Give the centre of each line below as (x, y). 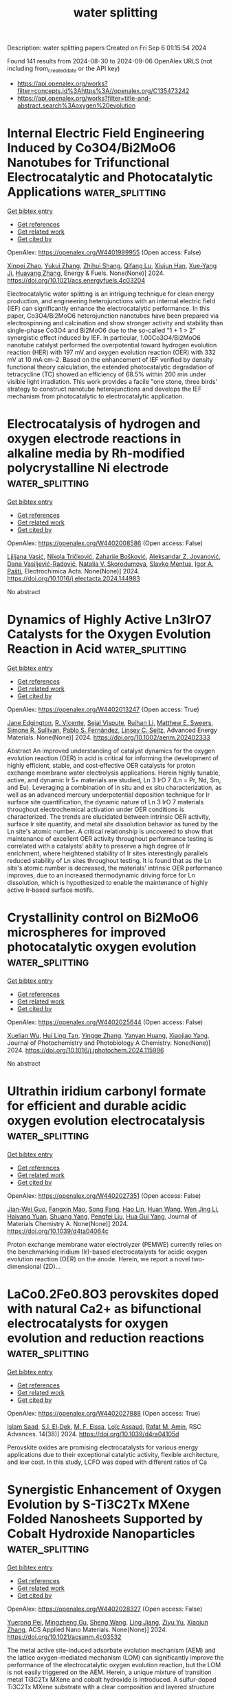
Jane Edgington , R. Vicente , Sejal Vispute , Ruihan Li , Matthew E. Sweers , (110, 722)
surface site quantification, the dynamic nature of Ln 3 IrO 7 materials (106, 802)
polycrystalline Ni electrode (88, 468)
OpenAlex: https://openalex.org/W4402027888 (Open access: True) (104, 1413)
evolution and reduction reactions (106, 1338)
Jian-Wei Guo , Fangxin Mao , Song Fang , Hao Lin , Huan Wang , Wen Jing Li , (113, 1209)
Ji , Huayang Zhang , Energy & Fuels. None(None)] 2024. (86, 273)
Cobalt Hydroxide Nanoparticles (101, 1533)
